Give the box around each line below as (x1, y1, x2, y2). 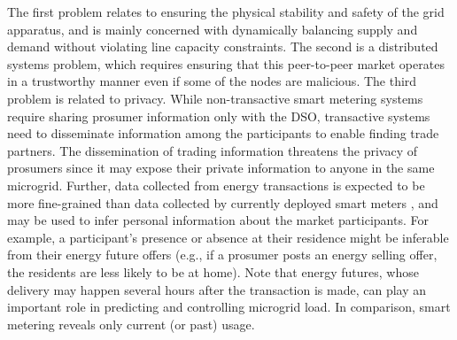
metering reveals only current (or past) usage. (7, 314, 255, 333)
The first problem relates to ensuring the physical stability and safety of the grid (7, 3, 445, 20)
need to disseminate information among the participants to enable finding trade (7, 124, 439, 143)
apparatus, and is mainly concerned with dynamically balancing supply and (7, 19, 418, 38)
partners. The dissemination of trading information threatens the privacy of (7, 141, 417, 159)
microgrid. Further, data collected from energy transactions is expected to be (7, 175, 425, 194)
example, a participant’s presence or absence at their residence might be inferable (7, 228, 449, 246)
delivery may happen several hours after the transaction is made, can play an (7, 280, 427, 298)
